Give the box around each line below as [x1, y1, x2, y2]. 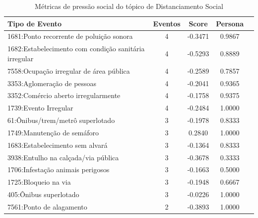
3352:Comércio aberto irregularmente [7, 90, 121, 101]
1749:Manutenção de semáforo [7, 127, 99, 137]
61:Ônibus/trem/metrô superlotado [7, 115, 115, 125]
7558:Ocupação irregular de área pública [7, 65, 130, 76]
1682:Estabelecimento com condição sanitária [7, 43, 145, 54]
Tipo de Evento [7, 18, 62, 28]
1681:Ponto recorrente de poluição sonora [7, 31, 133, 41]
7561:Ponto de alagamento [7, 202, 87, 212]
